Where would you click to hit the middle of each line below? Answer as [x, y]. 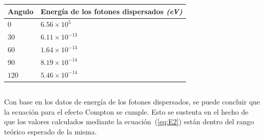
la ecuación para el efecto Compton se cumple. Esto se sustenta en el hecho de [126, 111]
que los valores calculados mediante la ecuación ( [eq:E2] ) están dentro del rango [129, 121]
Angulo [21, 11]
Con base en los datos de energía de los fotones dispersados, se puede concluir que [132, 102]
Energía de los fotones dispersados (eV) [111, 11]
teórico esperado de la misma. [50, 131]
